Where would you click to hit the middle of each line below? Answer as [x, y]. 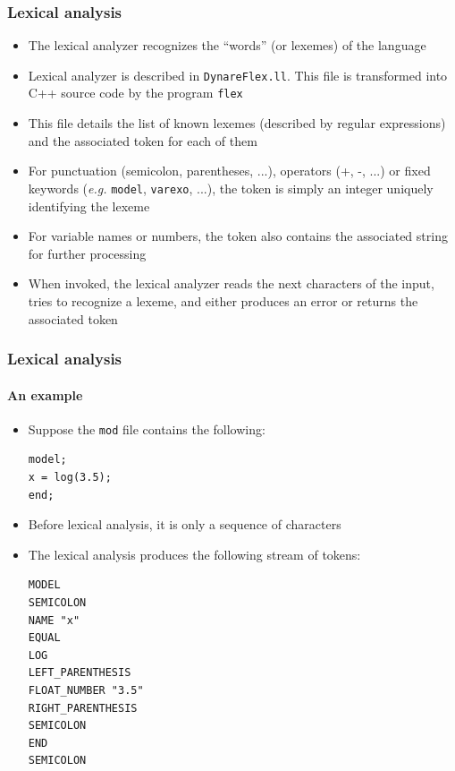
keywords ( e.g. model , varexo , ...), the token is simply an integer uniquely [231, 188]
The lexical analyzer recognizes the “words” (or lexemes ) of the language [227, 45]
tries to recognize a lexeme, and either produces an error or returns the [223, 300]
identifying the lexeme [89, 206]
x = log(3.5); [70, 478]
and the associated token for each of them [143, 140]
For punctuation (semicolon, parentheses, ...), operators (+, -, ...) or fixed [229, 171]
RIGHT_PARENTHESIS [83, 708]
